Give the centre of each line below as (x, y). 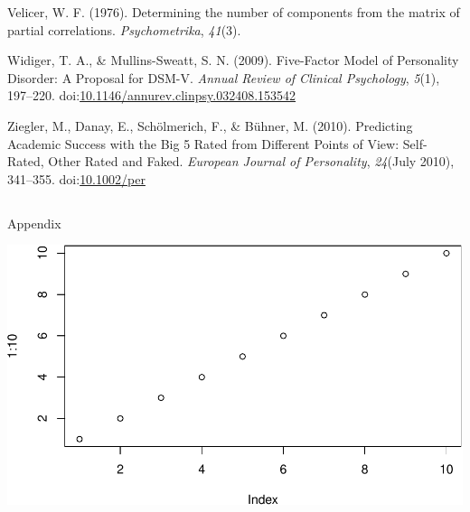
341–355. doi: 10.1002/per (76, 178)
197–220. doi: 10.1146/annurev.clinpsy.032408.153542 (152, 95)
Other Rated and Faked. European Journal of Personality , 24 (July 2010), (251, 161)
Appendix (34, 223)
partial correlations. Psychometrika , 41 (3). (124, 29)
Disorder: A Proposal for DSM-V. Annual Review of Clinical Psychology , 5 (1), (224, 77)
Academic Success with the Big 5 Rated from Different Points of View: (203, 143)
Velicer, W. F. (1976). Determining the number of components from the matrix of (234, 12)
